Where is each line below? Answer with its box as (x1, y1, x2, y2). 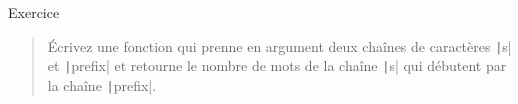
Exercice (8, 2, 60, 22)
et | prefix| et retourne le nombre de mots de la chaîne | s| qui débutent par (47, 55, 507, 76)
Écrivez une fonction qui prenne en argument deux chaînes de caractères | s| (47, 35, 512, 56)
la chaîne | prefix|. (47, 74, 157, 95)
